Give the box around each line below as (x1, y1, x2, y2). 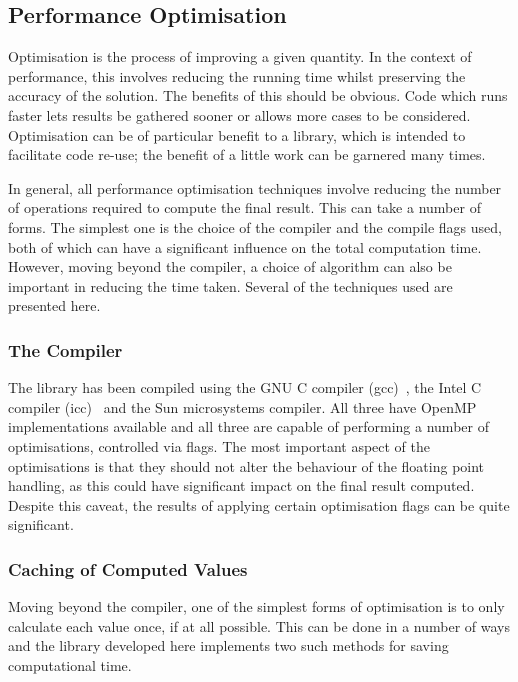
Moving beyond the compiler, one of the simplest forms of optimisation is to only (8, 596, 505, 617)
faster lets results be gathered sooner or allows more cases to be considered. (8, 104, 471, 125)
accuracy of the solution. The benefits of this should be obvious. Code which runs (8, 85, 508, 106)
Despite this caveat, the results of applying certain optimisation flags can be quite (8, 494, 510, 515)
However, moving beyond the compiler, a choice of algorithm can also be (8, 256, 452, 277)
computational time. (8, 654, 132, 675)
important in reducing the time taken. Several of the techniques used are (8, 275, 453, 296)
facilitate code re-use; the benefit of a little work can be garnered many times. (8, 144, 486, 165)
